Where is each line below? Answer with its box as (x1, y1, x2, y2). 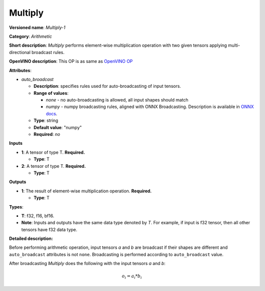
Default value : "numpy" (33, 124, 82, 130)
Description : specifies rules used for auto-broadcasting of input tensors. (33, 83, 181, 89)
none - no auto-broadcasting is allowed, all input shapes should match (46, 97, 188, 103)
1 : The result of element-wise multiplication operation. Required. (21, 188, 152, 194)
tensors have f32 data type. (21, 226, 78, 233)
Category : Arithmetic (9, 33, 53, 39)
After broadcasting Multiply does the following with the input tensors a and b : (9, 261, 166, 266)
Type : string (33, 118, 58, 124)
